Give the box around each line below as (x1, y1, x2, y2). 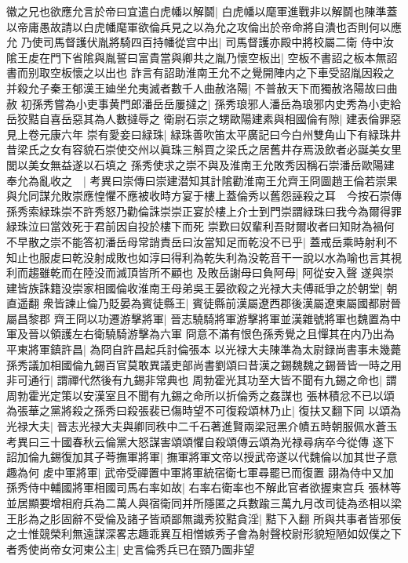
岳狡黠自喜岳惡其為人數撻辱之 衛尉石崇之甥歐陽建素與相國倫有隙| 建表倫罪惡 (6, 111, 402, 127)
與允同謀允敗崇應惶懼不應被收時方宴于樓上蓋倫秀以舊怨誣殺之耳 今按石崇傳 (6, 187, 402, 204)
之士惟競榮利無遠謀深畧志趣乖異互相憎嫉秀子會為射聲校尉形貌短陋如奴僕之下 (6, 525, 402, 542)
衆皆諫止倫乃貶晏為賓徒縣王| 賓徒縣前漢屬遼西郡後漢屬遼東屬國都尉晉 (42, 295, 402, 311)
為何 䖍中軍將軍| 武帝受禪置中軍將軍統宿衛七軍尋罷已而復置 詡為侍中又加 (16, 463, 394, 480)
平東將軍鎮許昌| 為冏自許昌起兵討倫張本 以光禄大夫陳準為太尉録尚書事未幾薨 (6, 341, 402, 358)
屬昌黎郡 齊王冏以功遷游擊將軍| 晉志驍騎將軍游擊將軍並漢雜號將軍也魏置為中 (6, 310, 402, 326)
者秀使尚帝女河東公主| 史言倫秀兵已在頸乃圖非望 (6, 540, 255, 557)
